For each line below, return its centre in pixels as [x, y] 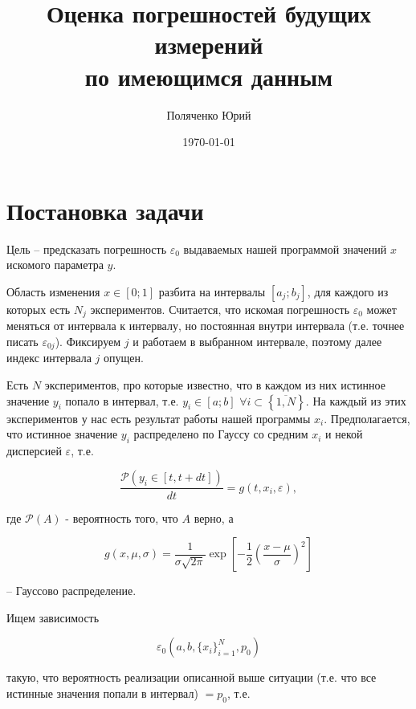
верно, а [214, 517]
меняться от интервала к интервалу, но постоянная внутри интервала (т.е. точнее [206, 326]
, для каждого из [348, 291]
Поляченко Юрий [209, 114]
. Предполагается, [367, 418]
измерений [209, 45]
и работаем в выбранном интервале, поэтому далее [257, 341]
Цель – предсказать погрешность [87, 249]
